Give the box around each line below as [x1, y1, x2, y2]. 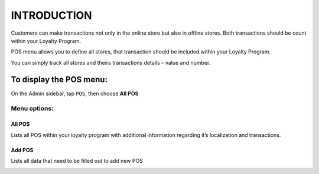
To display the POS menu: [11, 74, 108, 85]
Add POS [11, 146, 34, 153]
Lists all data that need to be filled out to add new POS [11, 157, 143, 164]
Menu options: [11, 105, 54, 113]
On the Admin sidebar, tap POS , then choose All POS [11, 90, 139, 97]
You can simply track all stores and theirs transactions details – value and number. [11, 59, 211, 66]
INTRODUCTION [11, 9, 92, 22]
